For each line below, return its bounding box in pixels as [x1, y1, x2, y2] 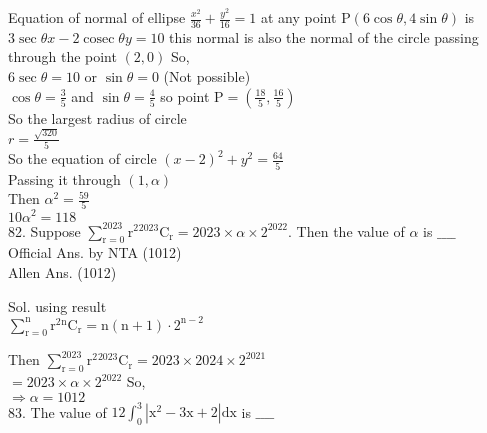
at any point [260, 7, 337, 27]
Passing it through [8, 168, 121, 189]
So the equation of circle [8, 148, 157, 169]
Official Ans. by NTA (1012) [8, 242, 182, 263]
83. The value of [8, 401, 107, 422]
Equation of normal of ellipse [8, 7, 186, 27]
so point [160, 85, 210, 106]
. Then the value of [288, 220, 405, 241]
